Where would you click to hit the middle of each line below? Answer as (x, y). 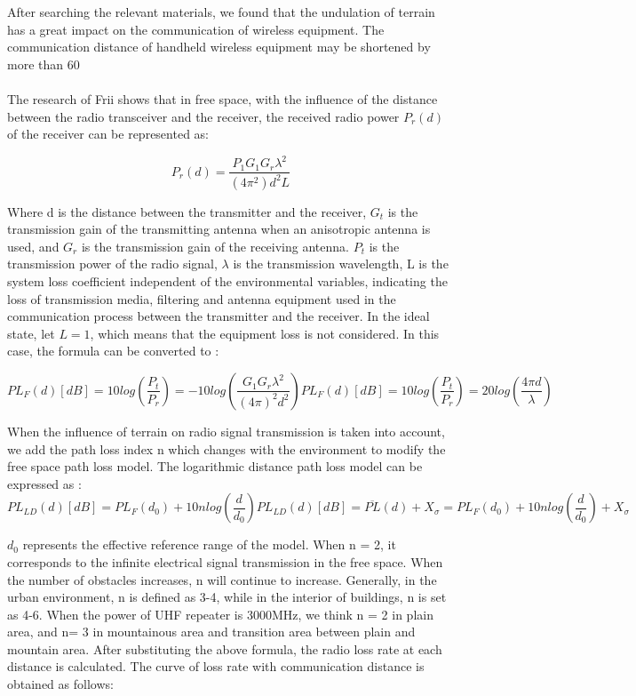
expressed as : (44, 483)
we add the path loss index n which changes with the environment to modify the (227, 448)
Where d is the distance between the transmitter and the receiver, (187, 211)
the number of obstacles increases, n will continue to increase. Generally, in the (222, 579)
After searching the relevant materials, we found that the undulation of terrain (221, 12)
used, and (33, 246)
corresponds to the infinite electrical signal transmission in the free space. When (225, 561)
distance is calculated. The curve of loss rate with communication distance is (216, 666)
